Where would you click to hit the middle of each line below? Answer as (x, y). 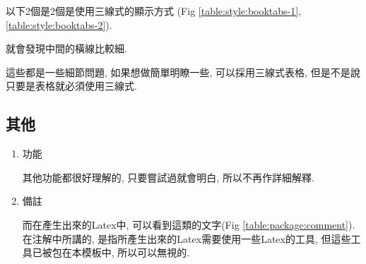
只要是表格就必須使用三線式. (71, 86)
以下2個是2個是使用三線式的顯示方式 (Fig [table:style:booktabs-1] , (154, 11)
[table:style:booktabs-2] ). (59, 24)
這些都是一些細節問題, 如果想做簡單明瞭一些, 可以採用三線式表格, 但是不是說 (183, 72)
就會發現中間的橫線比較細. (66, 48)
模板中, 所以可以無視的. (136, 252)
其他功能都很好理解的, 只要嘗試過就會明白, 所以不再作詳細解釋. (168, 177)
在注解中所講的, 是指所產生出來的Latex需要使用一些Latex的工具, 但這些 (187, 238)
